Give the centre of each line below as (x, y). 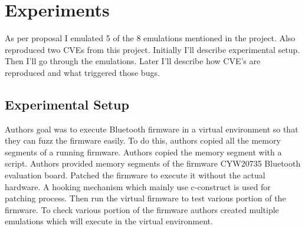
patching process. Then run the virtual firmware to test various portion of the (145, 198)
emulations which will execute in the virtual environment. (109, 221)
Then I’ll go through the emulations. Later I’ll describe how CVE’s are (133, 61)
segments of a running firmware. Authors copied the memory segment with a (143, 152)
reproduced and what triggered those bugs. (82, 72)
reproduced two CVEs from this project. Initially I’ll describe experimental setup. (152, 49)
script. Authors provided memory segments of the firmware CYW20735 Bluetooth (153, 163)
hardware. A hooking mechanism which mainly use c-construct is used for (138, 186)
